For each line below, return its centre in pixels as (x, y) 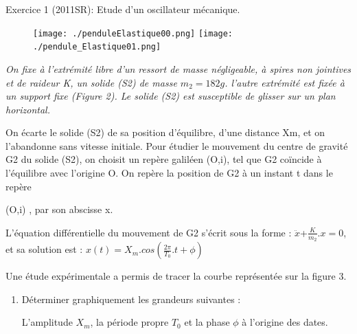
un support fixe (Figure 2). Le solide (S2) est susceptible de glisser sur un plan (171, 96)
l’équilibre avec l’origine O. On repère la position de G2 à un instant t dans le (169, 173)
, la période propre (129, 322)
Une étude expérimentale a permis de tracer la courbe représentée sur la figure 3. (176, 276)
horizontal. (28, 109)
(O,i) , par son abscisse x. (59, 209)
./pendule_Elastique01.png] (97, 47)
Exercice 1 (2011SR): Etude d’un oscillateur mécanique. (123, 9)
